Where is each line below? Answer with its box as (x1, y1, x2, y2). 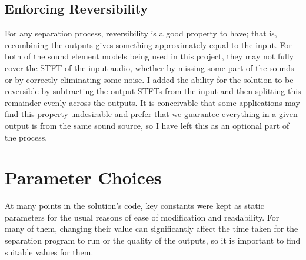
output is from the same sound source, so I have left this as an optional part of (5, 119, 290, 131)
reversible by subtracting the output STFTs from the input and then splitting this (5, 85, 301, 97)
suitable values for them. (5, 245, 94, 258)
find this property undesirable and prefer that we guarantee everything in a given (5, 108, 298, 120)
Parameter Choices (5, 165, 162, 189)
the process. (5, 131, 48, 143)
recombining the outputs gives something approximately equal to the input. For (5, 38, 292, 51)
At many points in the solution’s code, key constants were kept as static (5, 199, 264, 212)
